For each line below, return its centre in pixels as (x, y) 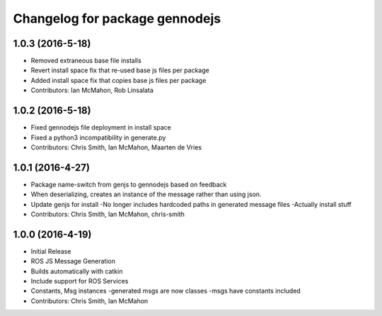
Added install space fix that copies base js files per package (118, 80)
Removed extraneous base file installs (86, 61)
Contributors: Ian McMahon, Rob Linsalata (92, 90)
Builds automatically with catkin (77, 271)
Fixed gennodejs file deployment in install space (101, 128)
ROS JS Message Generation (73, 261)
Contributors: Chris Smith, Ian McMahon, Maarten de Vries (116, 147)
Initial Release (51, 251)
